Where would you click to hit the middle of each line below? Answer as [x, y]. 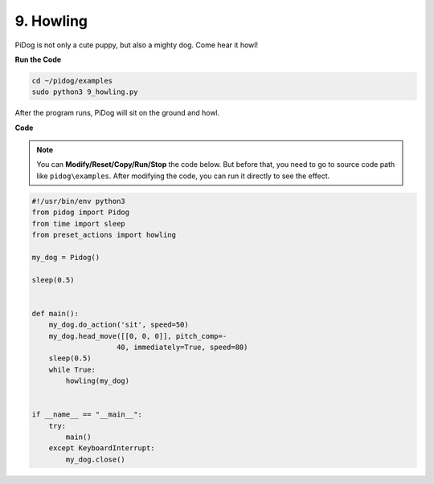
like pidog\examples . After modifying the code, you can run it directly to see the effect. [183, 176]
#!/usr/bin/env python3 [79, 201]
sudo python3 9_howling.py [85, 92]
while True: [72, 370]
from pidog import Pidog [81, 212]
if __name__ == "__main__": [87, 415]
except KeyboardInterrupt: [102, 448]
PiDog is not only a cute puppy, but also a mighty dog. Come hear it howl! [137, 45]
